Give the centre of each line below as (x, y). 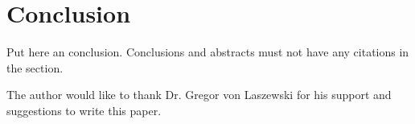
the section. (35, 67)
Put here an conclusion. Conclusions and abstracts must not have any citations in (208, 52)
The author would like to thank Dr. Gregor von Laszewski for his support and (199, 95)
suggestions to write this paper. (84, 110)
